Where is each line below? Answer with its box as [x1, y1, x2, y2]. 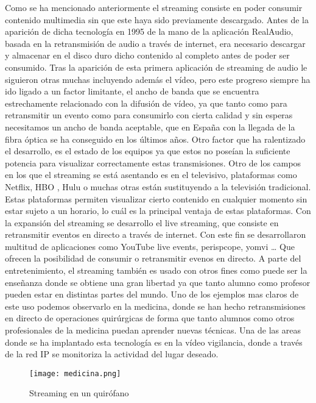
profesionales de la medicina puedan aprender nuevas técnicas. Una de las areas [5, 324, 301, 337]
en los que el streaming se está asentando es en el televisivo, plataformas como [5, 168, 297, 181]
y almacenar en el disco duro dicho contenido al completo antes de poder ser [5, 49, 290, 62]
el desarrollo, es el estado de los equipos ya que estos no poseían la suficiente [5, 144, 290, 157]
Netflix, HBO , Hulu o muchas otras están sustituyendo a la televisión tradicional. [5, 180, 311, 193]
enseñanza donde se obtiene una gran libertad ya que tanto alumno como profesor [5, 276, 311, 288]
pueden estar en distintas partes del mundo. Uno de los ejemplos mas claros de [5, 288, 299, 301]
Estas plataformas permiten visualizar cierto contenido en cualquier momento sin [5, 192, 307, 205]
